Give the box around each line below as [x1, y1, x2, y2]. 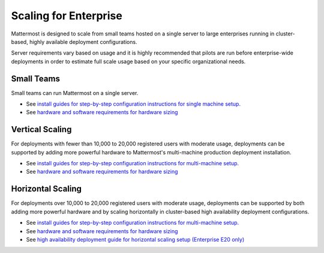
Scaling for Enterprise [11, 9, 122, 22]
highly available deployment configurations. [29, 38, 137, 45]
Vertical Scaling [11, 124, 72, 135]
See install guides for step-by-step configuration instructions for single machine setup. [26, 100, 241, 108]
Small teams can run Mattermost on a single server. [11, 89, 139, 96]
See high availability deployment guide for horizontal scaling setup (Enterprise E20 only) [26, 236, 245, 243]
